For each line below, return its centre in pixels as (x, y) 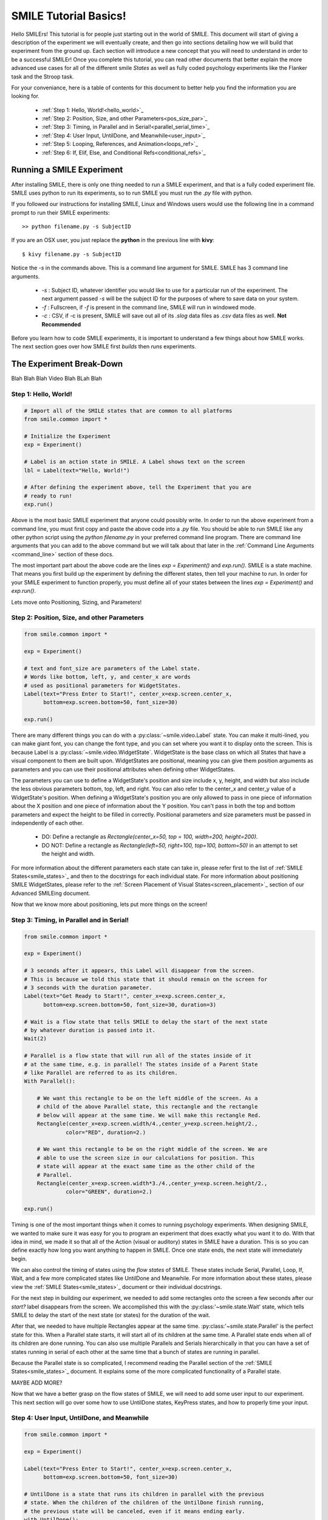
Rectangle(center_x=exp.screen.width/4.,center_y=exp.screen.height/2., (147, 1124)
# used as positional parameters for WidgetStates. (103, 685)
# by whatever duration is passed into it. (90, 1030)
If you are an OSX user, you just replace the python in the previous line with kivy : (113, 240)
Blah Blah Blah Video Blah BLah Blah (57, 378)
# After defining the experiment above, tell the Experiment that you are (138, 487)
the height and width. (68, 854)
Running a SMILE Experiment (67, 170)
